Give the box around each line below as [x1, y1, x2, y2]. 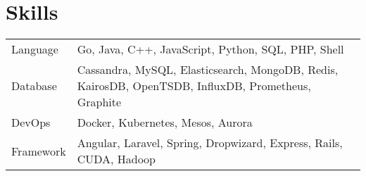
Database [11, 77, 57, 94]
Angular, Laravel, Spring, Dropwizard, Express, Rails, [77, 134, 343, 151]
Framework [11, 142, 66, 159]
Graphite [77, 94, 122, 111]
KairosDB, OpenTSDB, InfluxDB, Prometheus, [77, 77, 311, 94]
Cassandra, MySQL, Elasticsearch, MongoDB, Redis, [77, 61, 339, 78]
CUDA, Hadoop [77, 151, 156, 168]
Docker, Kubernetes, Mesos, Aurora [77, 114, 253, 131]
